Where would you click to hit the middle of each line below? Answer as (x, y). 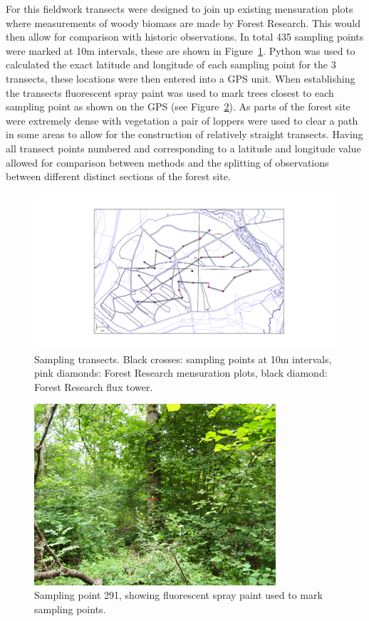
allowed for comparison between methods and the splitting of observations (167, 162)
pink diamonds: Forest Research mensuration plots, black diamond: (181, 373)
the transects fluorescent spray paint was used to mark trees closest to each (170, 92)
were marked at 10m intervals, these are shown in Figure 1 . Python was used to (181, 50)
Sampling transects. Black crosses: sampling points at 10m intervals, (183, 359)
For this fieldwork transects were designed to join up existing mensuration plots (180, 9)
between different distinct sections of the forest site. (118, 176)
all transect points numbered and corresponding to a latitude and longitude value (183, 148)
